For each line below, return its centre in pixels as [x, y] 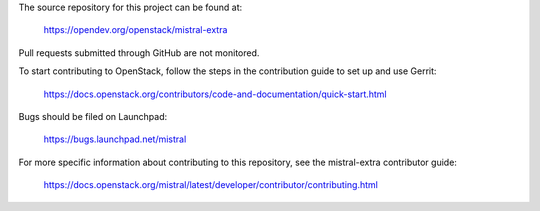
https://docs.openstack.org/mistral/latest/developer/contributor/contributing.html [211, 185]
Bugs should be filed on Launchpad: [93, 116]
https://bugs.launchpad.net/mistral [115, 139]
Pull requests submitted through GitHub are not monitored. [139, 52]
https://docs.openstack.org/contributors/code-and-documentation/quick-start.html [215, 94]
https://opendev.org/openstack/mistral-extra [135, 30]
